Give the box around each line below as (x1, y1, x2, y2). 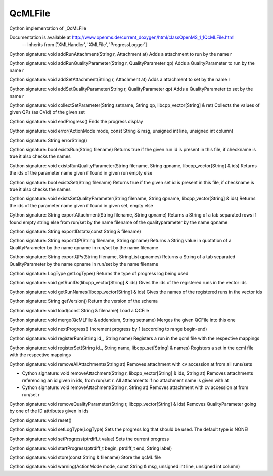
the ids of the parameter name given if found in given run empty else (9, 170, 153, 176)
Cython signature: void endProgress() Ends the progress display (9, 118, 144, 124)
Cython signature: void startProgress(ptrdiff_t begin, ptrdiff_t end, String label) (9, 445, 172, 451)
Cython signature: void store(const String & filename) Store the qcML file (9, 454, 161, 460)
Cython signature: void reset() (9, 417, 72, 423)
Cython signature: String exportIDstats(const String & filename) (9, 228, 141, 234)
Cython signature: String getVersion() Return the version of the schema (9, 298, 158, 305)
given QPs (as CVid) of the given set (9, 109, 85, 115)
